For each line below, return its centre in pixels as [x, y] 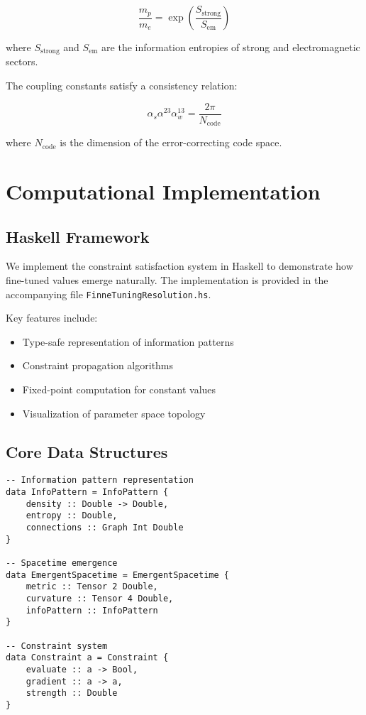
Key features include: [52, 318]
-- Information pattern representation [100, 480]
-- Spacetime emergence [62, 563]
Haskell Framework [78, 236]
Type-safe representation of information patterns [128, 341]
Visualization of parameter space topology [114, 413]
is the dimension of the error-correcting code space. [171, 142]
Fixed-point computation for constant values [119, 389]
